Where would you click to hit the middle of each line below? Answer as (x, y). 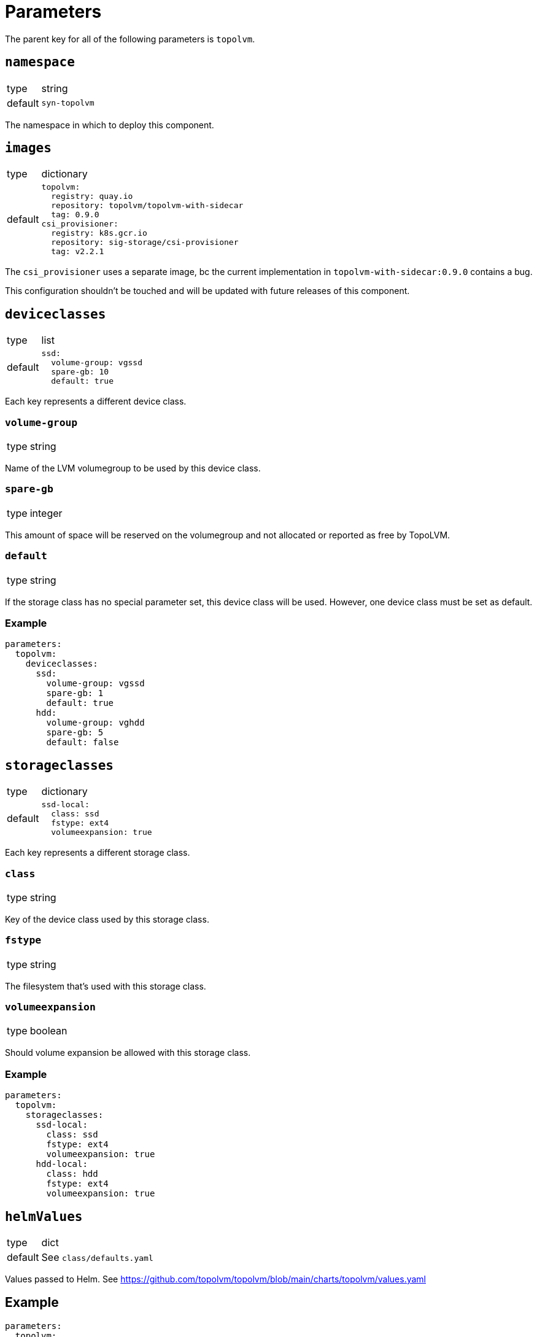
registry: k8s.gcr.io (99, 233)
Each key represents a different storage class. (98, 853)
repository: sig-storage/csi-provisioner (145, 242)
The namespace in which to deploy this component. (110, 125)
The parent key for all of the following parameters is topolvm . (130, 39)
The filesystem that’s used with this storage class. (106, 986)
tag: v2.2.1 (78, 252)
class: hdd (72, 1174)
